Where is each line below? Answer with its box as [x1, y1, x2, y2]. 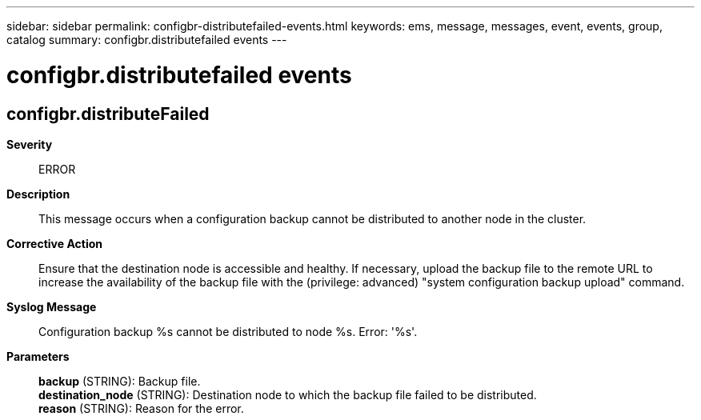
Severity [6, 137, 53, 151]
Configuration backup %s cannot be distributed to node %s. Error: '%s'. [38, 324, 418, 338]
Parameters [6, 349, 70, 363]
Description [6, 186, 70, 201]
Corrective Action [6, 236, 102, 250]
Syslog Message [6, 299, 97, 314]
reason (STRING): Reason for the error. [38, 401, 244, 415]
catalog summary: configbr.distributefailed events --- [6, 33, 287, 46]
